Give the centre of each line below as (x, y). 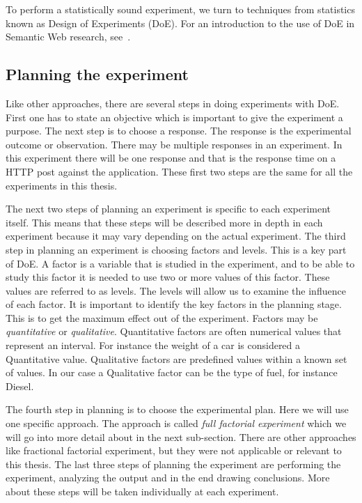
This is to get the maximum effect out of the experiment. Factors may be (162, 317)
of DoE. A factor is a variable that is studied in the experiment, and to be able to (180, 263)
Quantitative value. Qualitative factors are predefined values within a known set (176, 358)
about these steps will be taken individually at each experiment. (142, 492)
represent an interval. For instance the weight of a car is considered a (153, 345)
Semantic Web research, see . (68, 37)
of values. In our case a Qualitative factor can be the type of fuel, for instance (172, 372)
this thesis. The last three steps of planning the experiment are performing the (173, 464)
